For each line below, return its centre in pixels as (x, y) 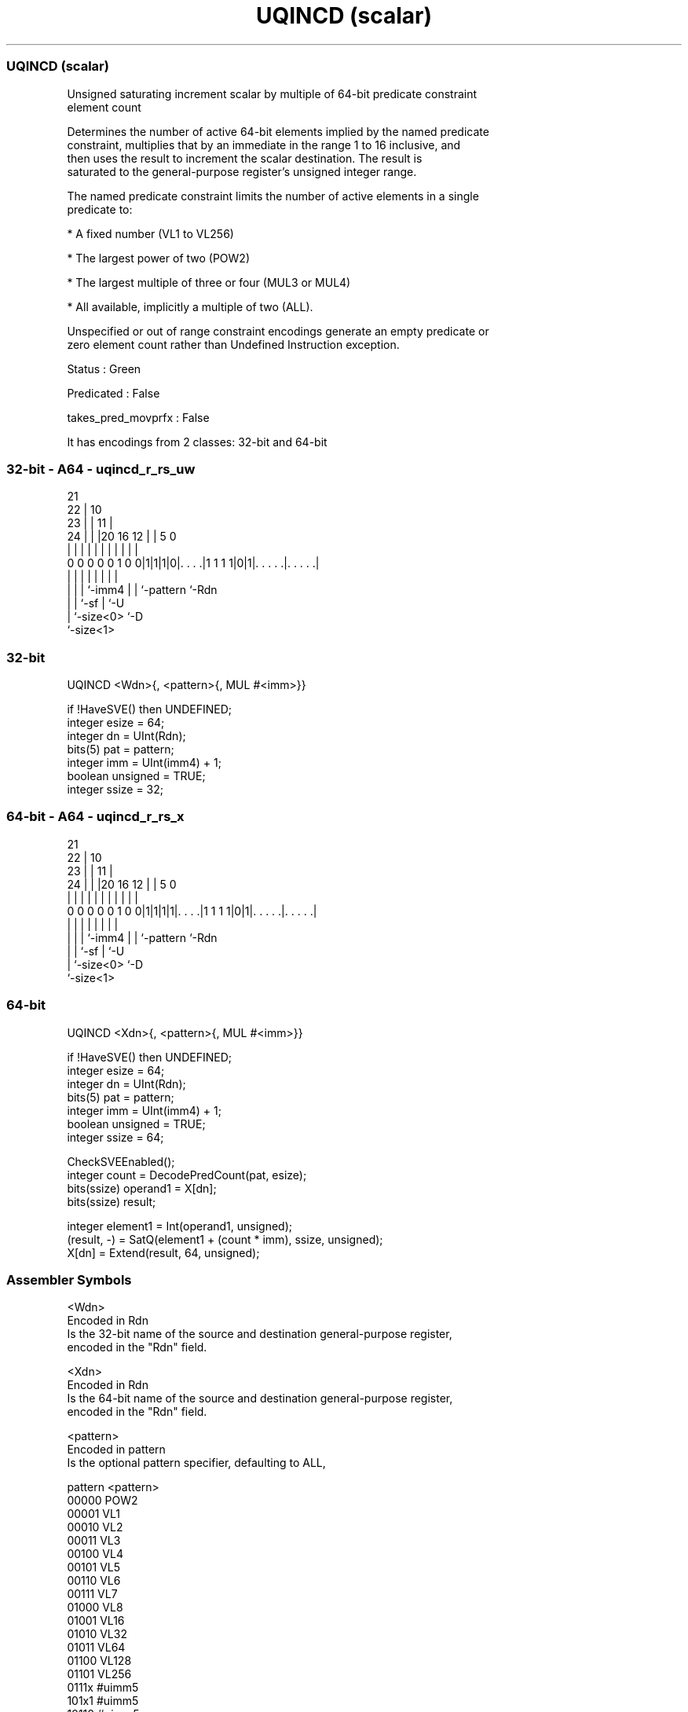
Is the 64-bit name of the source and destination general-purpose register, (260, 1399)
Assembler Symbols (69, 1279)
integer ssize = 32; (115, 789)
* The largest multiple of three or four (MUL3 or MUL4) (209, 282)
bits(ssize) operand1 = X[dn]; (142, 1188)
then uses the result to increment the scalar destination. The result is (245, 158)
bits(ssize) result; (112, 1201)
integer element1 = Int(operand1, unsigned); (180, 1226)
